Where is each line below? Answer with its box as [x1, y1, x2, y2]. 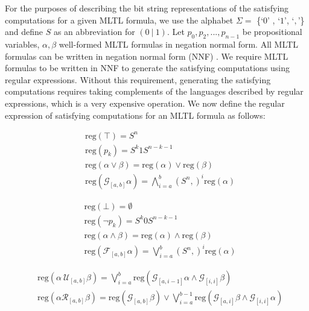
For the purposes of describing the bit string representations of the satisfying [5, 2, 289, 14]
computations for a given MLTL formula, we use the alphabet [5, 13, 234, 26]
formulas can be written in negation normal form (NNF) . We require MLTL [5, 49, 288, 62]
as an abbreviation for [53, 25, 135, 38]
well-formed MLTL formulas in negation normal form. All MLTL [59, 37, 298, 50]
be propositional [242, 25, 302, 38]
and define [5, 25, 43, 38]
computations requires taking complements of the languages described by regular [5, 85, 304, 98]
